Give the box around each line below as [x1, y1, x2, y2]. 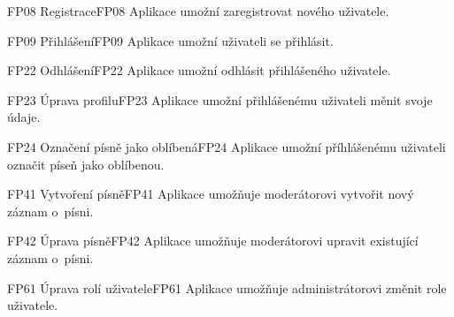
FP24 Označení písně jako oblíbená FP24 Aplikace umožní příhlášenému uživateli [7, 137, 446, 155]
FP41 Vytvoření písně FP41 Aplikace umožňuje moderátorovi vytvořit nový [7, 185, 414, 203]
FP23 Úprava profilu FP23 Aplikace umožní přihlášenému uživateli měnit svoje [7, 90, 433, 109]
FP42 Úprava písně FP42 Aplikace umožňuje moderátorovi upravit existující [7, 231, 419, 250]
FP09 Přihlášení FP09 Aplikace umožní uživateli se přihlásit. [7, 31, 334, 49]
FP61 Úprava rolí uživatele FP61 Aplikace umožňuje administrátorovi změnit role [7, 278, 447, 297]
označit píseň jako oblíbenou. [7, 155, 165, 173]
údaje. [7, 108, 41, 126]
